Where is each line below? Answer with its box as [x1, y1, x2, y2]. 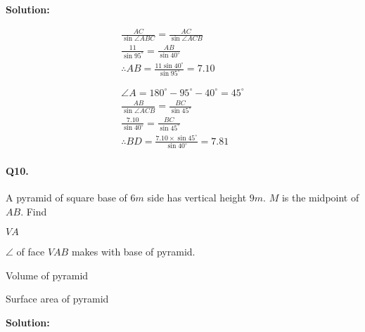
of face [16, 244, 45, 259]
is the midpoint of [281, 190, 359, 204]
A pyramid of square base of [6, 190, 127, 204]
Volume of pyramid [6, 267, 89, 282]
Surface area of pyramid [6, 291, 109, 306]
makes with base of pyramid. [71, 244, 196, 259]
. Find [20, 204, 47, 218]
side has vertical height [147, 190, 247, 204]
